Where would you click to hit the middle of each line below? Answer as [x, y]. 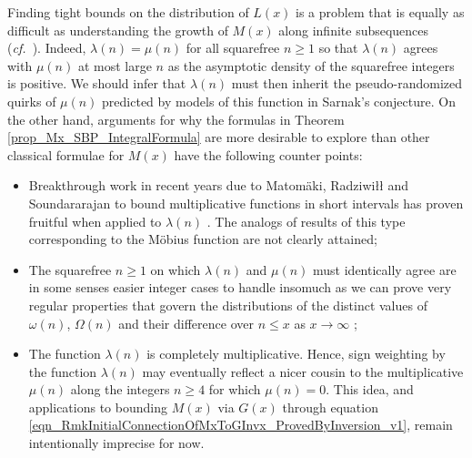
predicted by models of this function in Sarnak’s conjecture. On [279, 101]
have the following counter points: [268, 154]
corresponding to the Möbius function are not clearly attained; [203, 239]
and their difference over [186, 323]
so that [338, 48]
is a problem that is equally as [380, 12]
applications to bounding [98, 407]
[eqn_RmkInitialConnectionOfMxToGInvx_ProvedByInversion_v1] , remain [241, 425]
